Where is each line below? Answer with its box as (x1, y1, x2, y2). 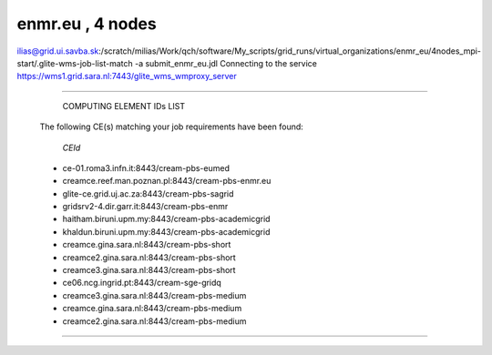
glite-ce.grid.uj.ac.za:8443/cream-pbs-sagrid (62, 188, 234, 199)
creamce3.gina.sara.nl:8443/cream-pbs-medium (62, 289, 247, 300)
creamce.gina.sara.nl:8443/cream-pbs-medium (62, 303, 242, 314)
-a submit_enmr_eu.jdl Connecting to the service (134, 57, 318, 68)
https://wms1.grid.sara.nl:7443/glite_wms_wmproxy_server (16, 71, 237, 82)
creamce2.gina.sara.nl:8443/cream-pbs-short (62, 251, 236, 263)
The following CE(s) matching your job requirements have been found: (39, 121, 304, 132)
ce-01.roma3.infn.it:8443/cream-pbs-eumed (62, 162, 230, 173)
